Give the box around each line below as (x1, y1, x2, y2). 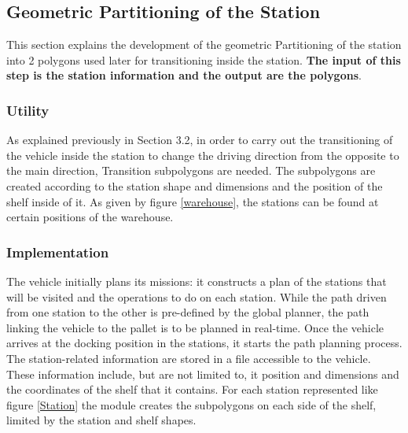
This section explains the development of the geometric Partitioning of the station (6, 36, 402, 53)
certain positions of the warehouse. (6, 209, 174, 225)
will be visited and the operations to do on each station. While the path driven (6, 288, 387, 305)
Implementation (6, 242, 109, 261)
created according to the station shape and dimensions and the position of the (6, 177, 383, 194)
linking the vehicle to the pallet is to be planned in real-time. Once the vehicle (6, 319, 384, 335)
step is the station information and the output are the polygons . (6, 67, 362, 83)
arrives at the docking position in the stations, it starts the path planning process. (6, 335, 402, 351)
